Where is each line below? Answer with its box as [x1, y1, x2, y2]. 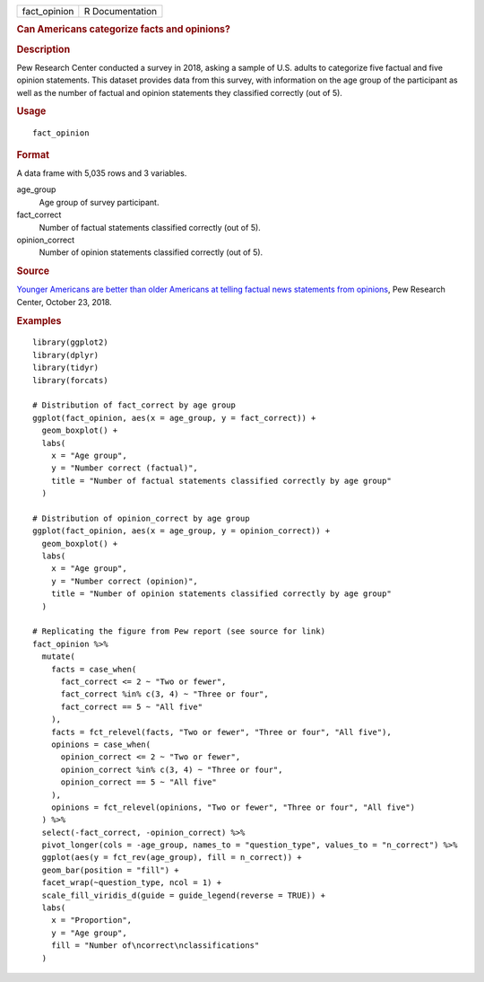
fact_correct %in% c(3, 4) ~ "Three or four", [60, 689, 269, 699]
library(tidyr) [32, 363, 99, 373]
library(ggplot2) [32, 338, 108, 347]
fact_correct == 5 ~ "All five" [60, 701, 203, 712]
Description [16, 43, 71, 56]
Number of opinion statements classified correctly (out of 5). [39, 247, 264, 258]
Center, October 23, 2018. [16, 296, 112, 307]
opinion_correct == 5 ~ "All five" [60, 777, 217, 787]
